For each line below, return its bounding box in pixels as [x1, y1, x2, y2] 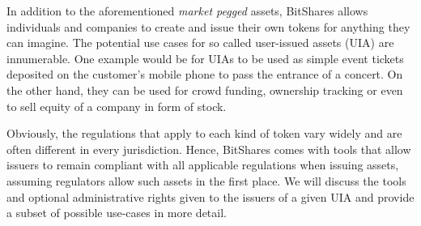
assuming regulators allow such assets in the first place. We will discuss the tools [6, 172, 406, 189]
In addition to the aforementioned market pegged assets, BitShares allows [6, 2, 368, 19]
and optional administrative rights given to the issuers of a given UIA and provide [6, 188, 415, 205]
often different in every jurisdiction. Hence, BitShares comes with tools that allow [6, 140, 411, 157]
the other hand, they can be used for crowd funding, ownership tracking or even [6, 81, 403, 98]
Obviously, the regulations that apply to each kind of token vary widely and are [6, 125, 402, 142]
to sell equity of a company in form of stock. [6, 97, 227, 114]
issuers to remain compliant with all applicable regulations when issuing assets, [6, 156, 399, 173]
